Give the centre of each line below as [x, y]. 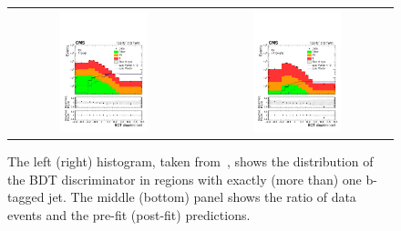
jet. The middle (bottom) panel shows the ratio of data [202, 197]
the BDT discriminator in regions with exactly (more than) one [185, 179]
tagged [26, 197]
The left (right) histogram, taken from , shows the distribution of [190, 161]
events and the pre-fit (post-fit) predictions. [129, 215]
